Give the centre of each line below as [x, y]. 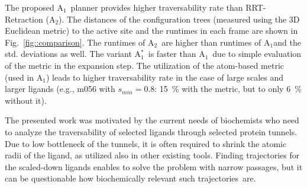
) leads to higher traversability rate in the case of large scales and [165, 77]
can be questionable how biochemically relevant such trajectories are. [130, 178]
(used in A [24, 77]
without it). [26, 100]
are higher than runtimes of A [216, 42]
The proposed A [34, 7]
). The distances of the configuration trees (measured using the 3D [179, 19]
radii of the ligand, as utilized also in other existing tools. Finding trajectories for [152, 155]
